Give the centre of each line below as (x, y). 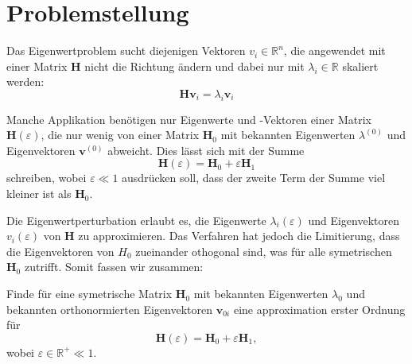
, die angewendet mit (334, 50)
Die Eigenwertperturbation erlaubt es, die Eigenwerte (136, 220)
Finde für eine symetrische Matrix (89, 294)
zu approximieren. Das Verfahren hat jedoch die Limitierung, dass (239, 236)
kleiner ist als (39, 194)
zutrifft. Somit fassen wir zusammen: (114, 267)
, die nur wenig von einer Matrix (120, 135)
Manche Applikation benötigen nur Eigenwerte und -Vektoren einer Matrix (189, 119)
